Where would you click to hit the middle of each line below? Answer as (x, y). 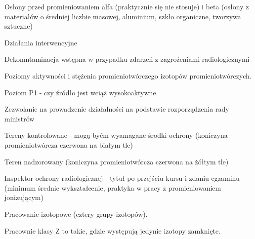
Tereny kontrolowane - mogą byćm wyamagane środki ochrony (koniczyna (116, 135)
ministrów (20, 118)
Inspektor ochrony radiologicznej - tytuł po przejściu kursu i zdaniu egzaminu (122, 178)
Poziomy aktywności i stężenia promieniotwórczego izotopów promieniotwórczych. (128, 75)
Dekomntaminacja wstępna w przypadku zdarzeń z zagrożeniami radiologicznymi (127, 59)
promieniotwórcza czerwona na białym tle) (69, 144)
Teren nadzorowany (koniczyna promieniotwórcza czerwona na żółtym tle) (117, 161)
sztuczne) (19, 26)
